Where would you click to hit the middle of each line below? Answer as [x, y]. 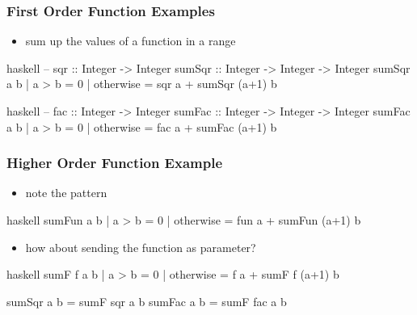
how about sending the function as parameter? [141, 247]
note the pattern [66, 193]
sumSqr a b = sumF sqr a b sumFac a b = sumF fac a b [147, 301]
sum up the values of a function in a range [131, 41]
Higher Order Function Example [115, 163]
